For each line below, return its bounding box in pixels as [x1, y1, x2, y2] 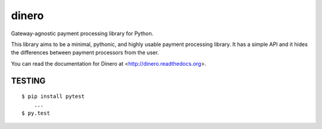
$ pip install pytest [21, 93, 85, 100]
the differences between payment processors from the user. [11, 49, 159, 56]
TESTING [11, 75, 46, 86]
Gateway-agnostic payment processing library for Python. [11, 30, 154, 37]
